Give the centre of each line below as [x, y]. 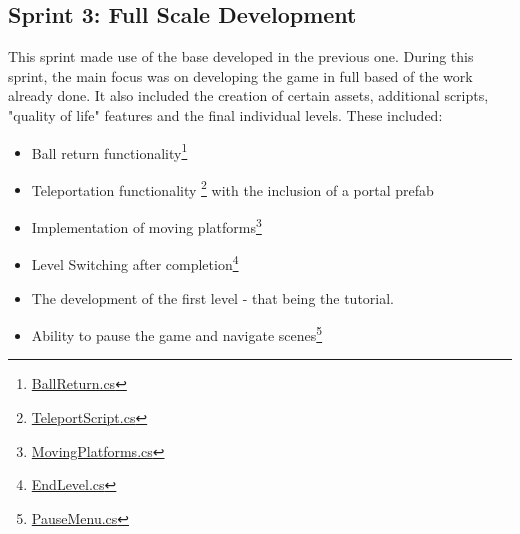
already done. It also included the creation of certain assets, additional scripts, [248, 95]
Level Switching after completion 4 [135, 262]
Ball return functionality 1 [109, 151]
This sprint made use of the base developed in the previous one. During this [241, 56]
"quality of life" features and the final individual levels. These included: [225, 114]
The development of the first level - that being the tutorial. [213, 297]
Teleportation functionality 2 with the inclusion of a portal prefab [232, 188]
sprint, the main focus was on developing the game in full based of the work [240, 75]
